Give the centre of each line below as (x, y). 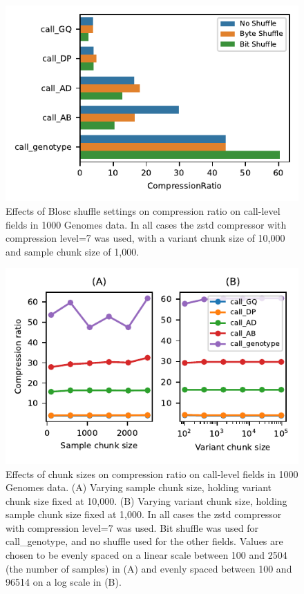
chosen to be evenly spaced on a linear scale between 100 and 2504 (146, 555)
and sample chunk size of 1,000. (73, 251)
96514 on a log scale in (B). (64, 582)
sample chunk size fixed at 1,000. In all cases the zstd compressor (144, 514)
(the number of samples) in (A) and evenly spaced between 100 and (149, 568)
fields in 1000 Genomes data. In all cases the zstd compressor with (146, 224)
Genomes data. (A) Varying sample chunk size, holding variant (139, 487)
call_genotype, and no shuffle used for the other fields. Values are (144, 541)
